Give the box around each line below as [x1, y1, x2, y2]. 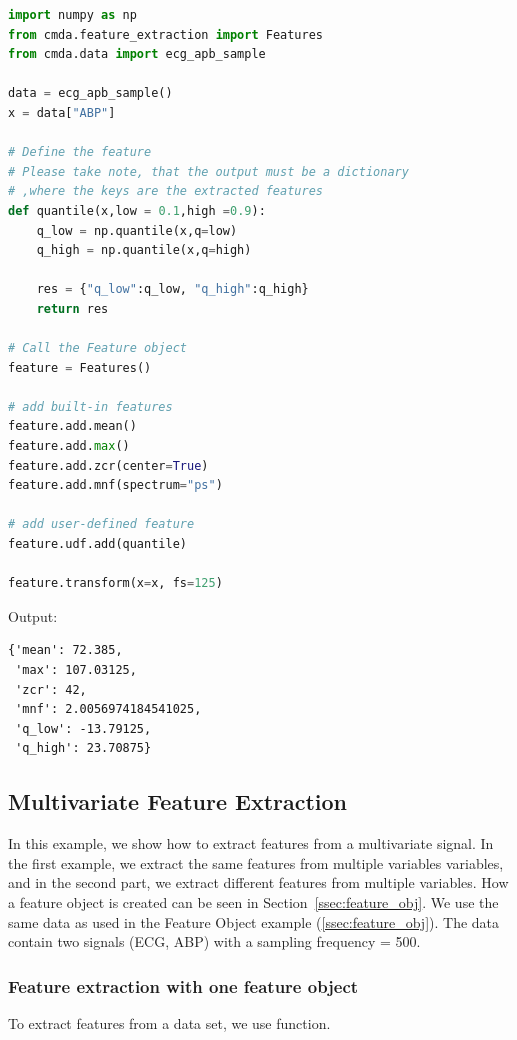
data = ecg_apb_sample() [8, 86, 173, 101]
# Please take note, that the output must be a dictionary [8, 164, 409, 179]
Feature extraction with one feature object [8, 973, 359, 998]
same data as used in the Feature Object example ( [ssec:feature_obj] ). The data [8, 911, 500, 932]
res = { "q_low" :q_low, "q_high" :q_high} [36, 282, 309, 297]
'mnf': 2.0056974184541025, [15, 702, 202, 717]
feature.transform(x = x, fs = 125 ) [8, 576, 223, 591]
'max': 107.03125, [15, 663, 137, 677]
